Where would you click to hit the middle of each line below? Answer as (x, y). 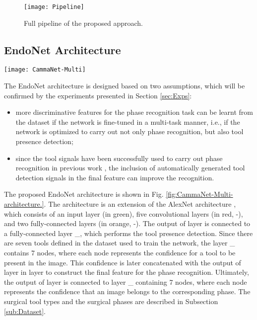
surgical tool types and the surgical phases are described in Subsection (111, 301)
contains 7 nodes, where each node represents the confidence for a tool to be (120, 253)
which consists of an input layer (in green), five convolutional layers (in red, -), (124, 213)
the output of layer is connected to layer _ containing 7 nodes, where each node (126, 281)
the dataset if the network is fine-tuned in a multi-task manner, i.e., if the (128, 121)
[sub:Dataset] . (25, 311)
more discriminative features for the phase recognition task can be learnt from (134, 112)
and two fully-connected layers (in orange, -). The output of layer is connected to (127, 223)
